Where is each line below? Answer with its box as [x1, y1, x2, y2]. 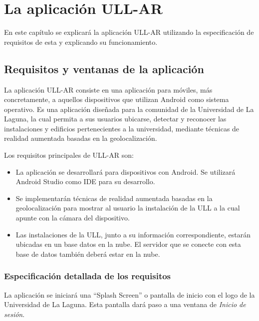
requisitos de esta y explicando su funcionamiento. [4, 36, 158, 47]
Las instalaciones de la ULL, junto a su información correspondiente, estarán [15, 229, 251, 239]
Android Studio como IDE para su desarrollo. [15, 176, 155, 187]
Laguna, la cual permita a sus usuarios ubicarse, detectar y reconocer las [4, 113, 227, 124]
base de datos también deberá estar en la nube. [15, 248, 160, 259]
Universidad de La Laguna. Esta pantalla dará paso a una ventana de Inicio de [4, 299, 246, 310]
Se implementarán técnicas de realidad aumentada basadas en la [15, 193, 213, 203]
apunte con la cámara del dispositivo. [15, 213, 130, 223]
